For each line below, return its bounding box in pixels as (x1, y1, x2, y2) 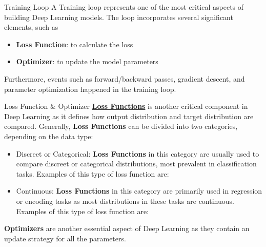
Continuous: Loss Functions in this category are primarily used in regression (16, 185, 262, 196)
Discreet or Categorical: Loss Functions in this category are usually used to (16, 148, 259, 159)
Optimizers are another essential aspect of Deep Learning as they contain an (4, 223, 250, 234)
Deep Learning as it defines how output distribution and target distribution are (4, 110, 254, 121)
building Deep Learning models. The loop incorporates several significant (4, 11, 233, 22)
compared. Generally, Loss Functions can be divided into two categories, (4, 121, 238, 131)
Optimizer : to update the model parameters (16, 56, 158, 67)
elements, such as (4, 22, 58, 32)
